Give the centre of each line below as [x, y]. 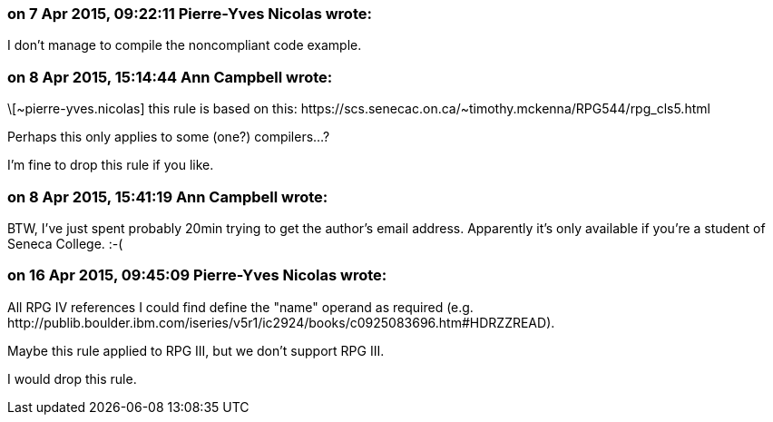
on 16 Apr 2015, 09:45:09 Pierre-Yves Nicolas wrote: [197, 275]
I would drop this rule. [72, 378]
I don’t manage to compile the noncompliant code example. [185, 45]
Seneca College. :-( [65, 243]
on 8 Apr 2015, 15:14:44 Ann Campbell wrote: [170, 77]
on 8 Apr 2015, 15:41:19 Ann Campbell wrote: [168, 196]
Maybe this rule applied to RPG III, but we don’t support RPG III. [196, 350]
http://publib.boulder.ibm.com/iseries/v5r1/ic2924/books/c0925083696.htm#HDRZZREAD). [281, 322]
